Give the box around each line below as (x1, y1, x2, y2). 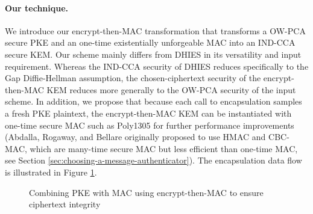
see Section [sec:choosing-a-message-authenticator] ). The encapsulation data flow (5, 154, 302, 167)
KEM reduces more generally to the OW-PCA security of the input (46, 83, 296, 96)
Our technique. (5, 1, 69, 14)
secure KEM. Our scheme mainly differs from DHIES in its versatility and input (5, 47, 302, 60)
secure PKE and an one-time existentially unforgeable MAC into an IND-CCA (5, 36, 296, 49)
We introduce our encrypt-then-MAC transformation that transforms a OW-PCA (5, 24, 306, 37)
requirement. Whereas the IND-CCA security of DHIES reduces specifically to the (5, 60, 309, 72)
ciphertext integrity (29, 198, 101, 210)
